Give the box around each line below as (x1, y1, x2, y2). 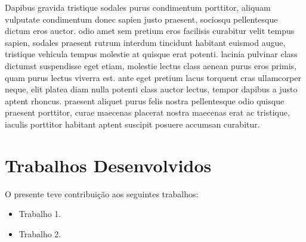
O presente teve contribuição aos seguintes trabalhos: (5, 187, 199, 200)
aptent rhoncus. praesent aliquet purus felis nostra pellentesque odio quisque (5, 94, 285, 107)
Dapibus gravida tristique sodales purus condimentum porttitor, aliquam (5, 1, 271, 13)
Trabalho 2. (18, 227, 61, 240)
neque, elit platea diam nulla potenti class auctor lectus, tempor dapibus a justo (5, 83, 298, 95)
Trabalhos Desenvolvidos (5, 153, 212, 177)
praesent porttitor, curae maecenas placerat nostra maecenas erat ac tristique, (5, 106, 290, 119)
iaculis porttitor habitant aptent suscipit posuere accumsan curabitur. (5, 117, 260, 130)
